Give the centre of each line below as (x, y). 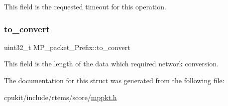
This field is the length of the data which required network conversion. (111, 64)
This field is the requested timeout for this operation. (85, 6)
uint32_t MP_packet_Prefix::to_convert (67, 47)
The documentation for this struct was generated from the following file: (114, 80)
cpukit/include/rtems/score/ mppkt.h (60, 97)
